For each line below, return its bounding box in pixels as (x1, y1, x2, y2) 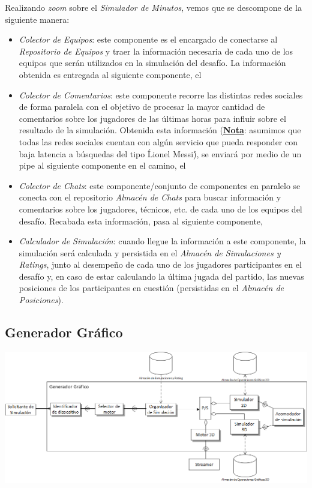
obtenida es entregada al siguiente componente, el (19, 68, 202, 80)
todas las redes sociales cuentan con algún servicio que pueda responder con (19, 135, 298, 148)
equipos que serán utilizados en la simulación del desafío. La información (19, 56, 286, 69)
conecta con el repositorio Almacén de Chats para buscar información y (19, 191, 281, 203)
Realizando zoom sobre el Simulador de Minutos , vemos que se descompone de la (5, 1, 302, 13)
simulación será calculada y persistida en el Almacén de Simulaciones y (19, 246, 281, 259)
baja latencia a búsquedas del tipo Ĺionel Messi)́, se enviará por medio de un (19, 147, 302, 160)
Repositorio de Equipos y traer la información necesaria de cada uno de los (19, 44, 293, 57)
